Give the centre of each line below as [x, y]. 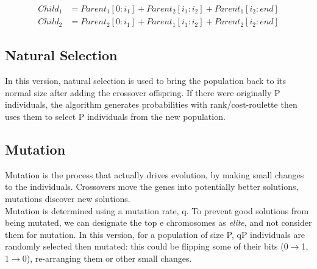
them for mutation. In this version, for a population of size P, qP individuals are [155, 234]
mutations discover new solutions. [68, 199]
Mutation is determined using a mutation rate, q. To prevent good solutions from [157, 210]
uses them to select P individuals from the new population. [115, 117]
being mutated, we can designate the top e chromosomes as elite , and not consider [158, 222]
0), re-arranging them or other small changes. [107, 258]
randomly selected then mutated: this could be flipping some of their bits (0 [147, 246]
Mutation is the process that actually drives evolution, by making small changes [155, 174]
